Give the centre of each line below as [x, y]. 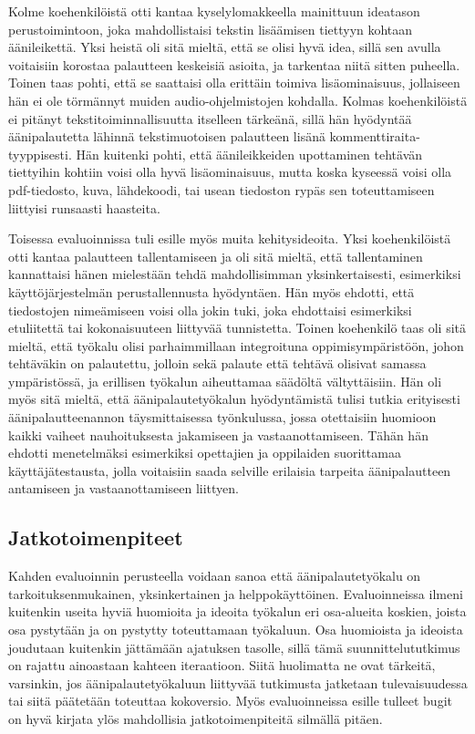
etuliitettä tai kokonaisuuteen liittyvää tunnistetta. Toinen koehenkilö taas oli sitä [237, 328]
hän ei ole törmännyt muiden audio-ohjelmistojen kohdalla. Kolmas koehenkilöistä [238, 100]
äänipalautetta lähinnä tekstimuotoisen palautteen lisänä [167, 136]
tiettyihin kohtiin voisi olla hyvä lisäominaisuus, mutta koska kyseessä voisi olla [230, 172]
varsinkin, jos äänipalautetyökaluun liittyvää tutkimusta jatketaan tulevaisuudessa [238, 682]
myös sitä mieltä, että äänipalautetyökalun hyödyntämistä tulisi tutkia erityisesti [234, 399]
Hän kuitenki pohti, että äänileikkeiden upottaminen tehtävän [249, 154]
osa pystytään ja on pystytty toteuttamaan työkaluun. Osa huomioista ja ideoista [236, 630]
